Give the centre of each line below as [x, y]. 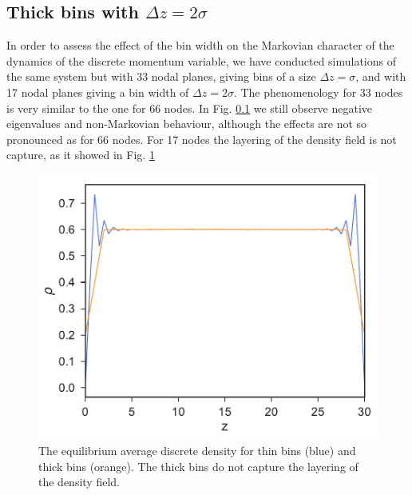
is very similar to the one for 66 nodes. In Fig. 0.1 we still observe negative [190, 108]
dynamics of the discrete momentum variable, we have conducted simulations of [202, 60]
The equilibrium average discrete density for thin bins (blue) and [197, 450]
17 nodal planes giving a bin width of [98, 92]
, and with [381, 76]
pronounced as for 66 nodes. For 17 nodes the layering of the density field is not [202, 139]
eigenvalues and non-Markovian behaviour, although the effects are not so [187, 124]
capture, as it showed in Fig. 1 [81, 155]
